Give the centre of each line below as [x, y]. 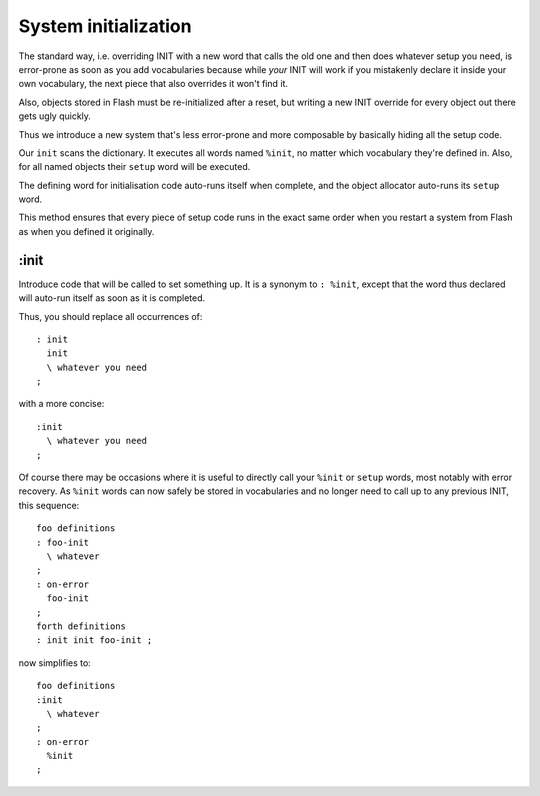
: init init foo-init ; [94, 640]
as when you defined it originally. [86, 231]
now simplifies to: [55, 662]
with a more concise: [61, 404]
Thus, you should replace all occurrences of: [110, 316]
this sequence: [49, 505]
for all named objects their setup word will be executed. [134, 167]
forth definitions [81, 626]
